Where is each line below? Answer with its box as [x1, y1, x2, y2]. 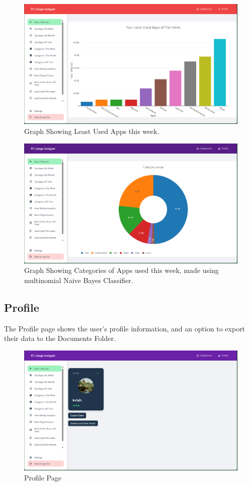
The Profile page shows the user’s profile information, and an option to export [4, 323, 245, 333]
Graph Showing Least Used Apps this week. [24, 125, 159, 136]
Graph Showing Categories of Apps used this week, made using [24, 265, 219, 275]
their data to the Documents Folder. [4, 333, 116, 343]
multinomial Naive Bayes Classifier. [24, 275, 133, 285]
